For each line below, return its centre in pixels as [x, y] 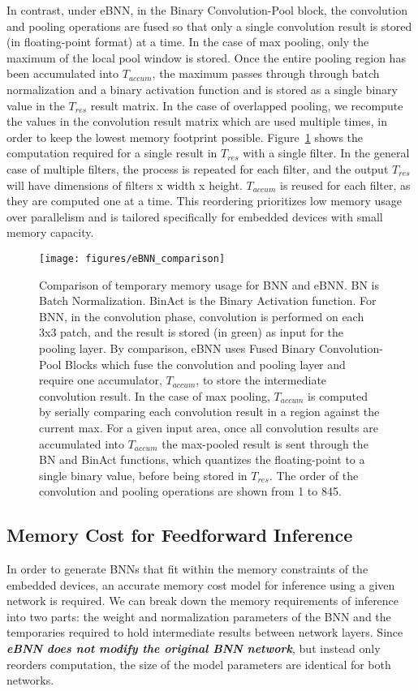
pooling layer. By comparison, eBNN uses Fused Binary [177, 348]
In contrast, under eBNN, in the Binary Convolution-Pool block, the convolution [207, 10]
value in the [36, 105]
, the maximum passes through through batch [266, 73]
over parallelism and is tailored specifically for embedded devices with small [195, 216]
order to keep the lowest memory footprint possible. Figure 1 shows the [185, 137]
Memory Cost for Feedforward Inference [180, 535]
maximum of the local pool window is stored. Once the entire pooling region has [206, 57]
